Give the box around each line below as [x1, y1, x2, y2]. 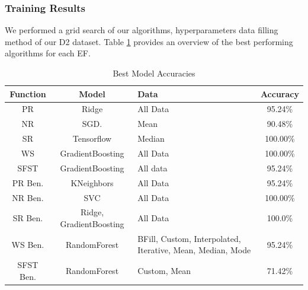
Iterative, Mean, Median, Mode [137, 244, 251, 256]
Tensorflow [72, 132, 112, 145]
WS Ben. [11, 238, 44, 250]
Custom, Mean [137, 264, 191, 277]
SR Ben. [12, 212, 43, 224]
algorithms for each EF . [5, 47, 91, 59]
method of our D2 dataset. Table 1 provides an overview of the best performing [5, 35, 293, 47]
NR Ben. [12, 191, 44, 203]
